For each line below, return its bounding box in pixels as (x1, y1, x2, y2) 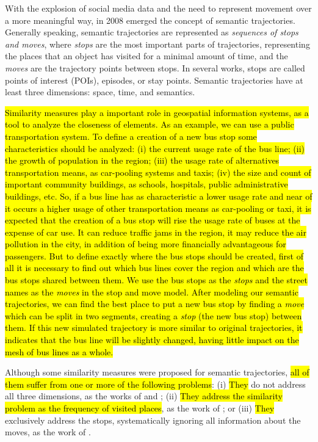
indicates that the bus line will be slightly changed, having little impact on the (5, 333, 299, 346)
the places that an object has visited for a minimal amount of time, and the (5, 49, 288, 62)
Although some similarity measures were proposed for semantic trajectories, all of (5, 366, 309, 379)
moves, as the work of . (5, 426, 91, 438)
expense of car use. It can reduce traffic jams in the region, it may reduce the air (5, 225, 306, 238)
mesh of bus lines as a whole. (5, 345, 114, 358)
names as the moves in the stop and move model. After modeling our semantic (5, 285, 298, 298)
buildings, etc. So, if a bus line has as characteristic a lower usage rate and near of (5, 189, 313, 202)
